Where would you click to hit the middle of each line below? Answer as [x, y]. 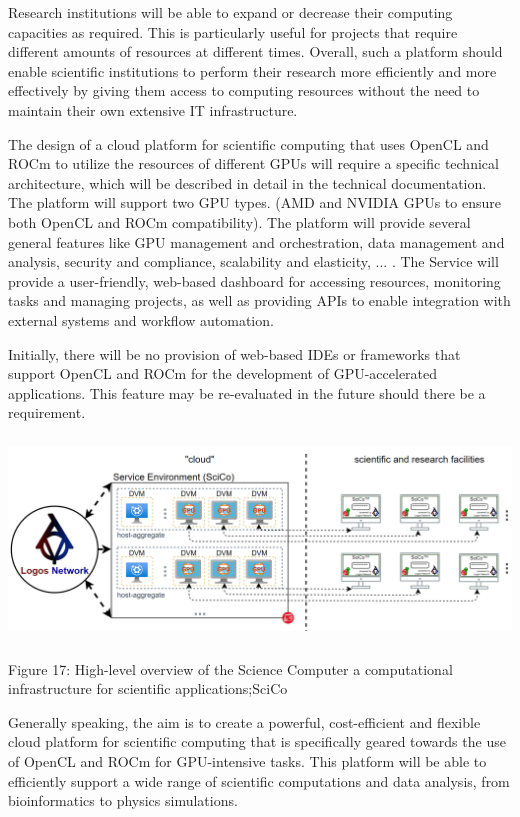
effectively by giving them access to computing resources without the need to [244, 90]
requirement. [47, 412]
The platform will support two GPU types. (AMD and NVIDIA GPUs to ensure [254, 202]
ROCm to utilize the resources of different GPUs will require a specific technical [253, 163]
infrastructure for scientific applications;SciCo [148, 688]
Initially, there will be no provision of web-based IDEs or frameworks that [234, 353]
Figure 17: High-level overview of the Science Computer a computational [230, 668]
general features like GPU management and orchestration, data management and [256, 241]
